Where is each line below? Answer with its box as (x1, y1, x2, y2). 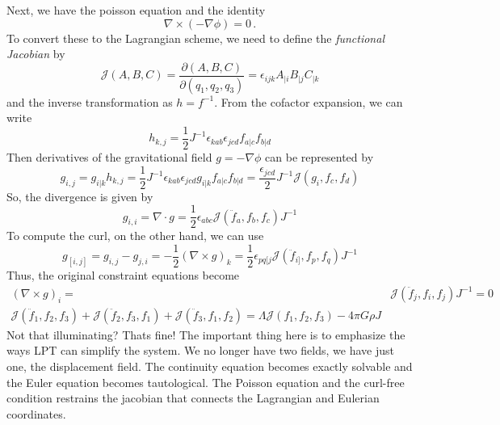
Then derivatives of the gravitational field (6, 148, 212, 165)
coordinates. (6, 405, 66, 422)
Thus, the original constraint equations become (6, 267, 240, 284)
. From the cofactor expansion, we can (214, 93, 403, 110)
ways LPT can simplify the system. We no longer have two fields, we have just (6, 342, 394, 359)
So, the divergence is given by (6, 187, 153, 204)
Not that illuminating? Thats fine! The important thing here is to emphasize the (6, 326, 405, 343)
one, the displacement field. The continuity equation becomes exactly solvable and (6, 358, 413, 375)
